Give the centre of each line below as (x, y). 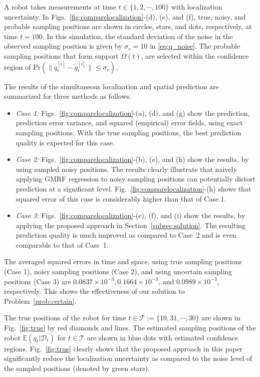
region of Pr (23, 66)
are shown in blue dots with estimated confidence (163, 337)
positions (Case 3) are (38, 281)
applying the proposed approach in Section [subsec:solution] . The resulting (131, 225)
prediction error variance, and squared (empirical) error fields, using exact (129, 123)
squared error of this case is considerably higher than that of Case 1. (121, 198)
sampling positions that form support (61, 55)
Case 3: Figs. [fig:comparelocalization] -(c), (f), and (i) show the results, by (131, 215)
